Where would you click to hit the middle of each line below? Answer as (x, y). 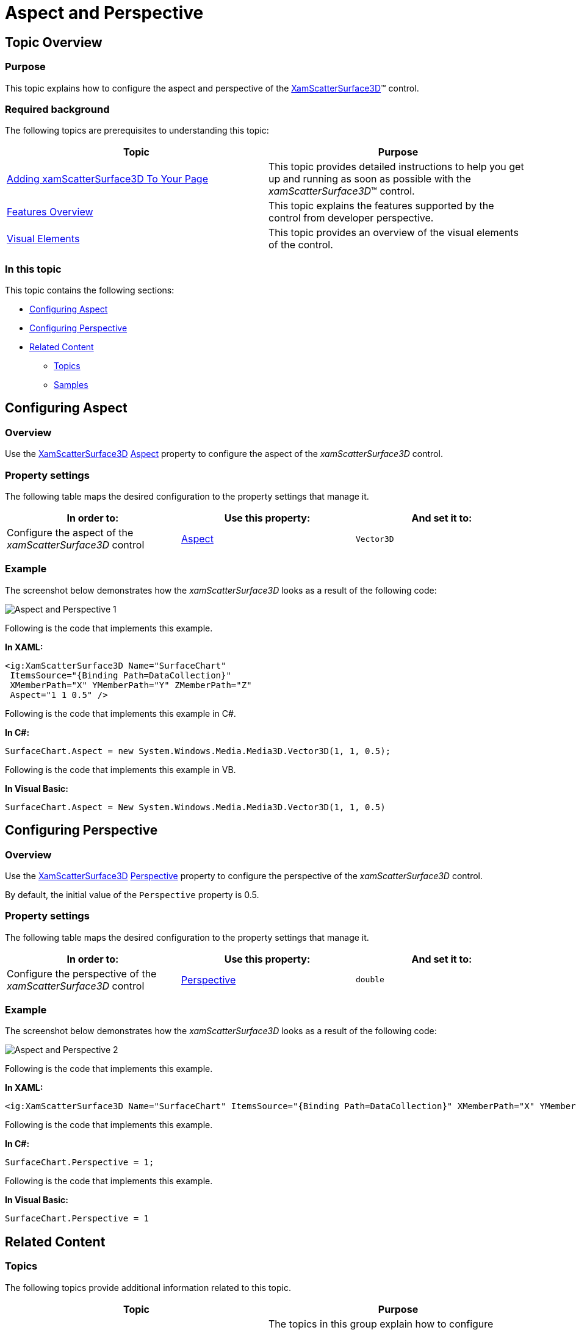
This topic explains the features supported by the (381, 206)
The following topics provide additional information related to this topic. (148, 1287)
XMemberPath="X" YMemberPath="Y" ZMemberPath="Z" (131, 685)
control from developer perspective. (351, 218)
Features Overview (50, 212)
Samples (71, 385)
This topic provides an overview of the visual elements (394, 233)
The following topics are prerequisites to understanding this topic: (137, 131)
